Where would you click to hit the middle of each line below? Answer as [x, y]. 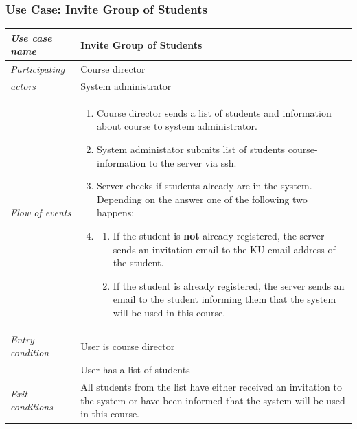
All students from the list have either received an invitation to [211, 387]
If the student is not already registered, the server [219, 235]
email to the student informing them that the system [224, 299]
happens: [116, 212]
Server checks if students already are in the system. [205, 186]
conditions [32, 407]
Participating [38, 69]
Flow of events [41, 212]
